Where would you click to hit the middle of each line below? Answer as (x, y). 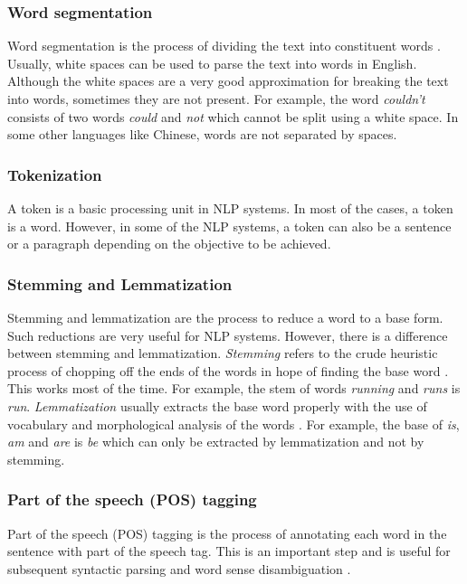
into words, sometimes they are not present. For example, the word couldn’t (216, 99)
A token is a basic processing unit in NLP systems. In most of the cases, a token (230, 208)
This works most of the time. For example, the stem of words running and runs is (234, 388)
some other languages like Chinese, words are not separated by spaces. (202, 134)
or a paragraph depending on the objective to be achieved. (169, 244)
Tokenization (55, 174)
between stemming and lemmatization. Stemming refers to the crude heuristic (223, 353)
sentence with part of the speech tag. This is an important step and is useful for (229, 551)
